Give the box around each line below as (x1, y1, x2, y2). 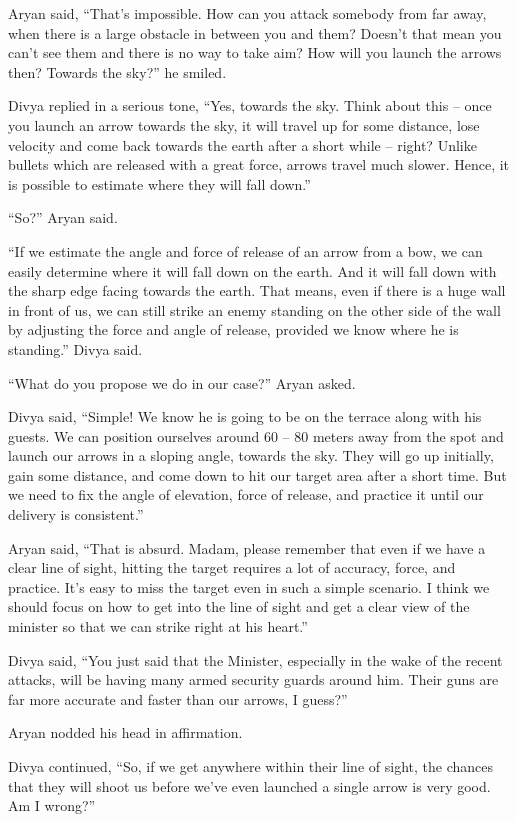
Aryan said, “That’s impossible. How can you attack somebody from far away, (8, 3, 487, 23)
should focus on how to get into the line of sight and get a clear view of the (8, 596, 470, 617)
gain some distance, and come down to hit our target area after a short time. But (8, 464, 507, 485)
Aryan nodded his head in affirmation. (8, 722, 243, 743)
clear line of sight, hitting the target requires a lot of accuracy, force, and (8, 557, 456, 578)
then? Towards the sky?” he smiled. (8, 61, 227, 82)
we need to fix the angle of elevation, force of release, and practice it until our (8, 484, 484, 505)
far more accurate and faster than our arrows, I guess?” (8, 688, 348, 709)
